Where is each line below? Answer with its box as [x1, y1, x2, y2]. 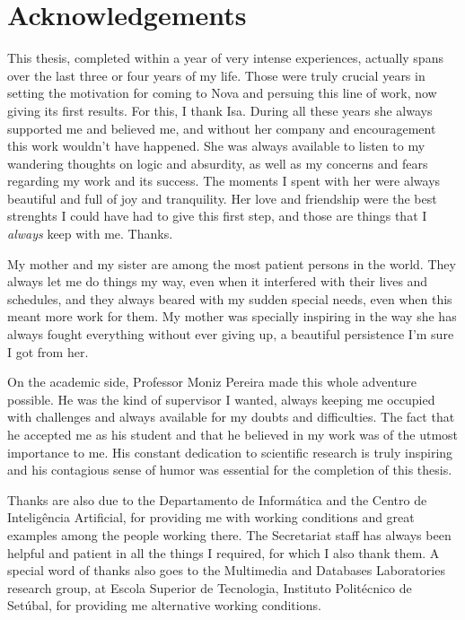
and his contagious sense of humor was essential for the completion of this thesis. [7, 460, 452, 479]
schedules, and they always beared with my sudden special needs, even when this [7, 289, 452, 308]
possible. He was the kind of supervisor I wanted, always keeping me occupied [7, 389, 435, 408]
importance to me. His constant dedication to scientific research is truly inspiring [7, 442, 453, 461]
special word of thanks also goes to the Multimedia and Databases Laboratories [7, 561, 445, 580]
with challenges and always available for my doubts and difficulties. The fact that [7, 407, 455, 426]
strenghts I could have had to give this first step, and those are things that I [7, 206, 427, 225]
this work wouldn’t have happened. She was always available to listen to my [7, 136, 426, 155]
